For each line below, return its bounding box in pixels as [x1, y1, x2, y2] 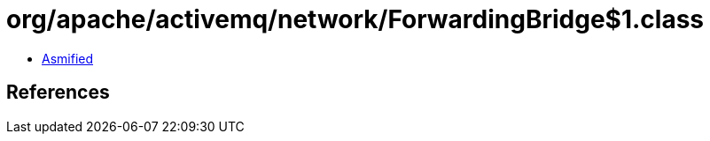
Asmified [42, 50, 94, 66]
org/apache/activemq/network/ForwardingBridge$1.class [6, 4, 705, 34]
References [6, 81, 110, 104]
